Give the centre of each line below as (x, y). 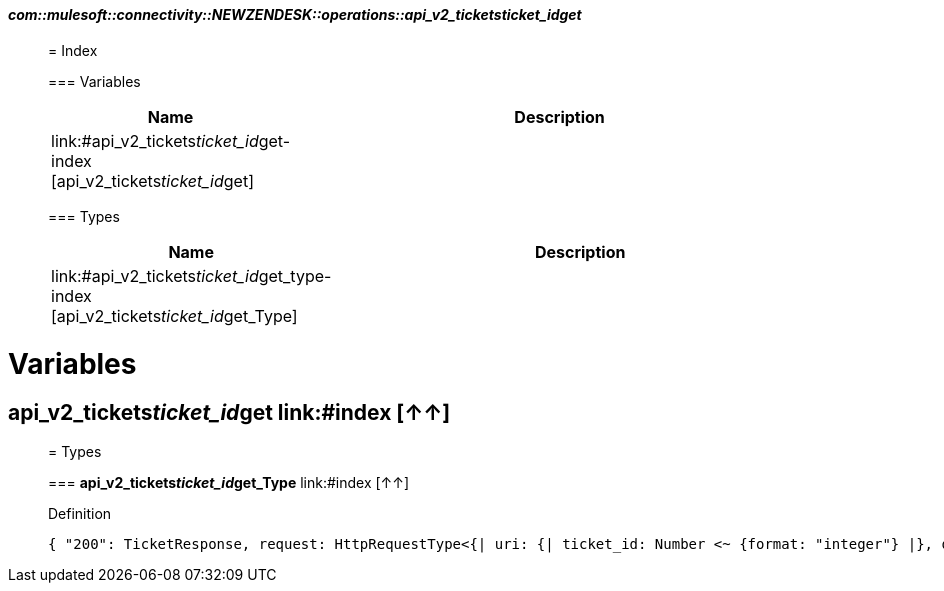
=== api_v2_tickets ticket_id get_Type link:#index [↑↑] (229, 482)
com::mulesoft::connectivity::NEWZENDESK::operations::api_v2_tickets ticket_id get (295, 14)
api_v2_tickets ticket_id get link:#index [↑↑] (229, 413)
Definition (80, 513)
